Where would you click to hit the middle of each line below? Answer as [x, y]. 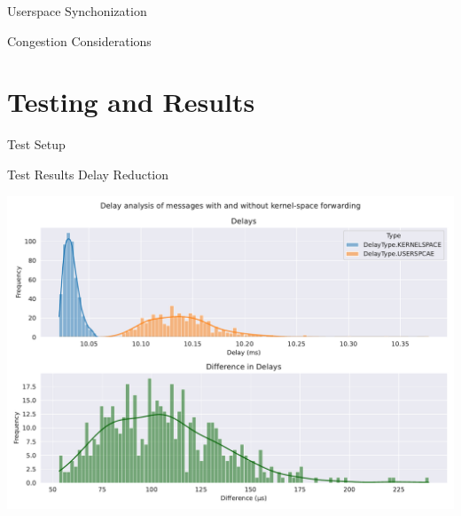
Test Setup [36, 144]
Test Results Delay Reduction [88, 174]
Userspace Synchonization [77, 11]
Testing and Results [131, 102]
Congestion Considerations [79, 40]
